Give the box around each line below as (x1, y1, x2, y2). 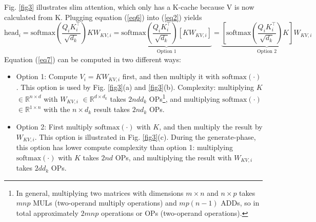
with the (44, 104, 70, 115)
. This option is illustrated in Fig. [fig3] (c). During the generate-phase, (34, 131, 256, 142)
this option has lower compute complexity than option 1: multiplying (16, 142, 233, 153)
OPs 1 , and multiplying (149, 92, 220, 104)
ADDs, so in (221, 197, 260, 208)
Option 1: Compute (16, 71, 77, 82)
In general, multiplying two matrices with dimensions (16, 187, 184, 198)
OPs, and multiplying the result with (115, 152, 232, 162)
